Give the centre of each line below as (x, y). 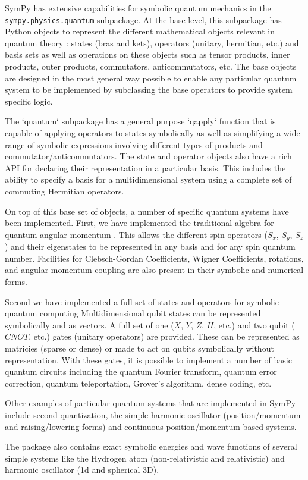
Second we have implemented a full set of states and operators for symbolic (142, 301)
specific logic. (29, 101)
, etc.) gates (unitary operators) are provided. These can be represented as (164, 336)
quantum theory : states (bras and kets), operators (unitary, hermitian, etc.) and (152, 43)
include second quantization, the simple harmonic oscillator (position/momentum (153, 414)
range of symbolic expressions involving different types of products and (134, 144)
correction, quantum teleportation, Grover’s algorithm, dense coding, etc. (138, 383)
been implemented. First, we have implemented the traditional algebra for (139, 223)
